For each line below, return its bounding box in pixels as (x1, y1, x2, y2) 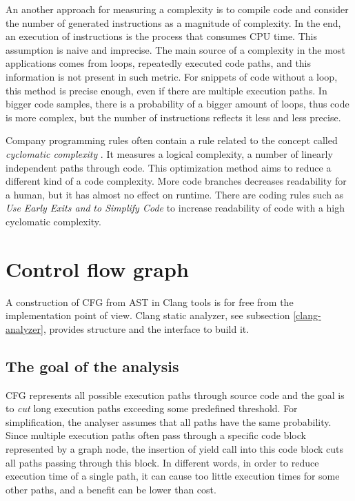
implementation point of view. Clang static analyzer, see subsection (6, 308, 290, 323)
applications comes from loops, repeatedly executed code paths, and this (6, 56, 312, 70)
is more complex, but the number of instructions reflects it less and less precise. (6, 110, 341, 124)
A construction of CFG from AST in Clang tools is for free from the (6, 294, 294, 309)
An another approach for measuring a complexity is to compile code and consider (6, 2, 349, 16)
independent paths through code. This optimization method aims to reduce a (6, 160, 332, 174)
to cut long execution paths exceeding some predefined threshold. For (6, 401, 298, 416)
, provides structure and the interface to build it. (43, 321, 250, 336)
